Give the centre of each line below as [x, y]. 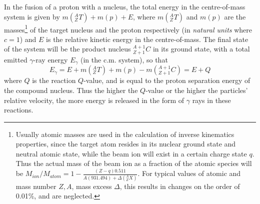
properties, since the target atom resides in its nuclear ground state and [126, 144]
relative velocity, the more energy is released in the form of [94, 100]
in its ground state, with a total [201, 49]
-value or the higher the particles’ [197, 90]
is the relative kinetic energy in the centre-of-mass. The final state [147, 39]
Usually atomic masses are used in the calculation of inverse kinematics [125, 134]
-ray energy [50, 59]
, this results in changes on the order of [180, 186]
